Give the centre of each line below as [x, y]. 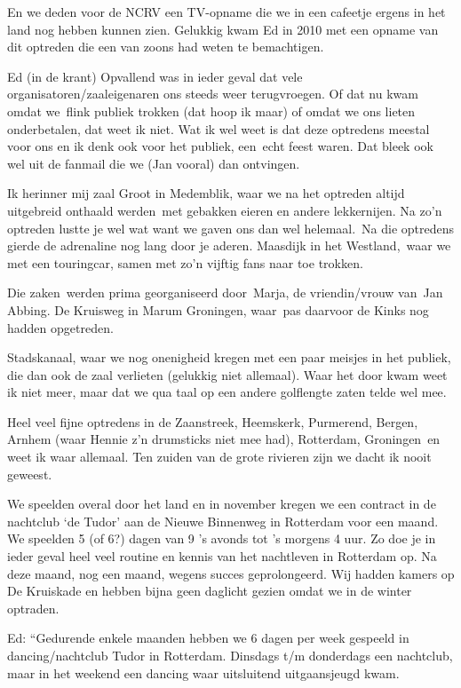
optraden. [33, 608]
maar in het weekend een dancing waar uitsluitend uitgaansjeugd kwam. [203, 672]
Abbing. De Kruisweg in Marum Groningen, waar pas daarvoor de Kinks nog [218, 309]
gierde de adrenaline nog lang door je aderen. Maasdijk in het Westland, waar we [229, 245]
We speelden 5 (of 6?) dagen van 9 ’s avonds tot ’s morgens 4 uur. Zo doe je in [222, 538]
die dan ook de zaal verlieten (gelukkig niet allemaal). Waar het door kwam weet [227, 374]
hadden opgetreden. [60, 327]
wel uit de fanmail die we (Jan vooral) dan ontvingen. [154, 163]
